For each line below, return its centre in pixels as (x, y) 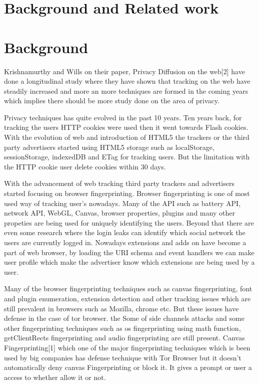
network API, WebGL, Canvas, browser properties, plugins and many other (119, 213)
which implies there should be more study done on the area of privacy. (112, 101)
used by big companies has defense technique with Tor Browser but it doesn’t (123, 357)
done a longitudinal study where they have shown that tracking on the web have (127, 81)
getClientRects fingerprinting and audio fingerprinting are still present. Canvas (124, 338)
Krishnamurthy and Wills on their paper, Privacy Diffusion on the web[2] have (124, 71)
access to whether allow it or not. (55, 377)
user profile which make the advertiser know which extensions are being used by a (129, 262)
